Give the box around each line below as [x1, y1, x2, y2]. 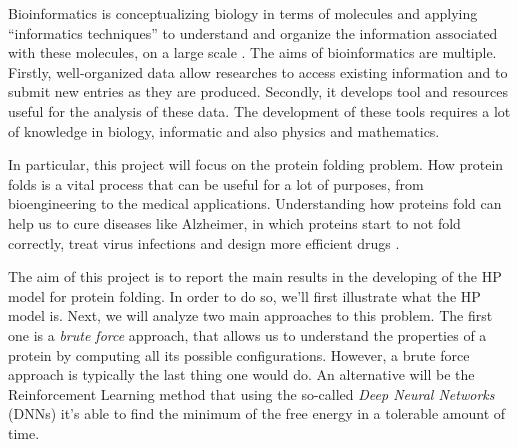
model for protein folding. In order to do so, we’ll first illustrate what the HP [8, 285, 481, 306]
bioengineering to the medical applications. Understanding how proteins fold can [8, 193, 502, 214]
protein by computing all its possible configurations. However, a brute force [8, 344, 470, 365]
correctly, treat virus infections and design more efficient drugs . [8, 232, 400, 253]
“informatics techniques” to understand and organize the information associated [8, 22, 498, 43]
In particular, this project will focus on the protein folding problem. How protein [8, 154, 504, 175]
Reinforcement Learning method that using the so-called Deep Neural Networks [8, 383, 495, 404]
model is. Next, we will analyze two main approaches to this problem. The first [8, 305, 493, 326]
